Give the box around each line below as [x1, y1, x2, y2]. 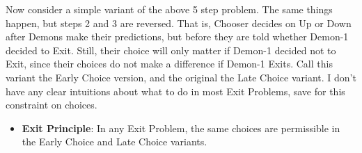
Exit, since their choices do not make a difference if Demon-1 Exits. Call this [6, 56, 333, 71]
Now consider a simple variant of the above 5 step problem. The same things [6, 2, 333, 16]
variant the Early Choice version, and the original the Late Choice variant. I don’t [6, 70, 356, 84]
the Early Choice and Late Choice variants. [22, 134, 207, 149]
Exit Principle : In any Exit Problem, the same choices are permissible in [22, 120, 340, 135]
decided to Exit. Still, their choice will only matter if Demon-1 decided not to [6, 42, 336, 57]
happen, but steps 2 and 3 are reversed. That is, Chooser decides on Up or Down [6, 15, 352, 30]
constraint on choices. [6, 97, 97, 112]
